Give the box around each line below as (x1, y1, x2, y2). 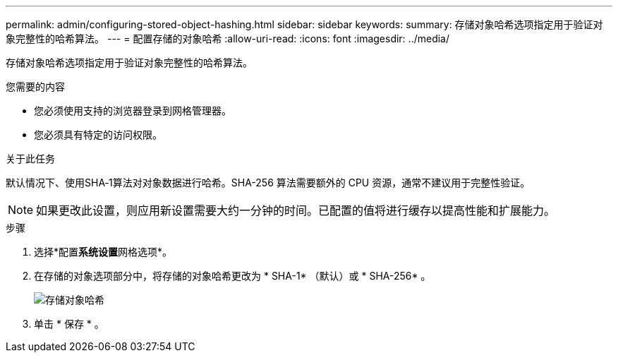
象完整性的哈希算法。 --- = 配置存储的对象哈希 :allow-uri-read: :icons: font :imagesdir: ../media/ (6, 32, 450, 44)
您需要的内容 (6, 80, 65, 93)
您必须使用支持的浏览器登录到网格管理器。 (34, 105, 231, 117)
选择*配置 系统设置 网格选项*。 (34, 246, 173, 258)
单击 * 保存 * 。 (34, 318, 104, 330)
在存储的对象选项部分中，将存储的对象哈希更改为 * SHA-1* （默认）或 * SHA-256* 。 (34, 270, 431, 282)
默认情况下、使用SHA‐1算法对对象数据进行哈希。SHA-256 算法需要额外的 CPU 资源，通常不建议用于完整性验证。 (6, 177, 531, 189)
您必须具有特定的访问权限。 (34, 129, 162, 141)
